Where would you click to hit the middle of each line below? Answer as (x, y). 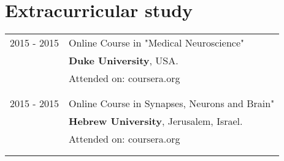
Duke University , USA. (123, 61)
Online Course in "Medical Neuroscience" (156, 43)
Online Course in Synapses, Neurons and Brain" (171, 103)
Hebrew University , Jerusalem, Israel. (155, 121)
